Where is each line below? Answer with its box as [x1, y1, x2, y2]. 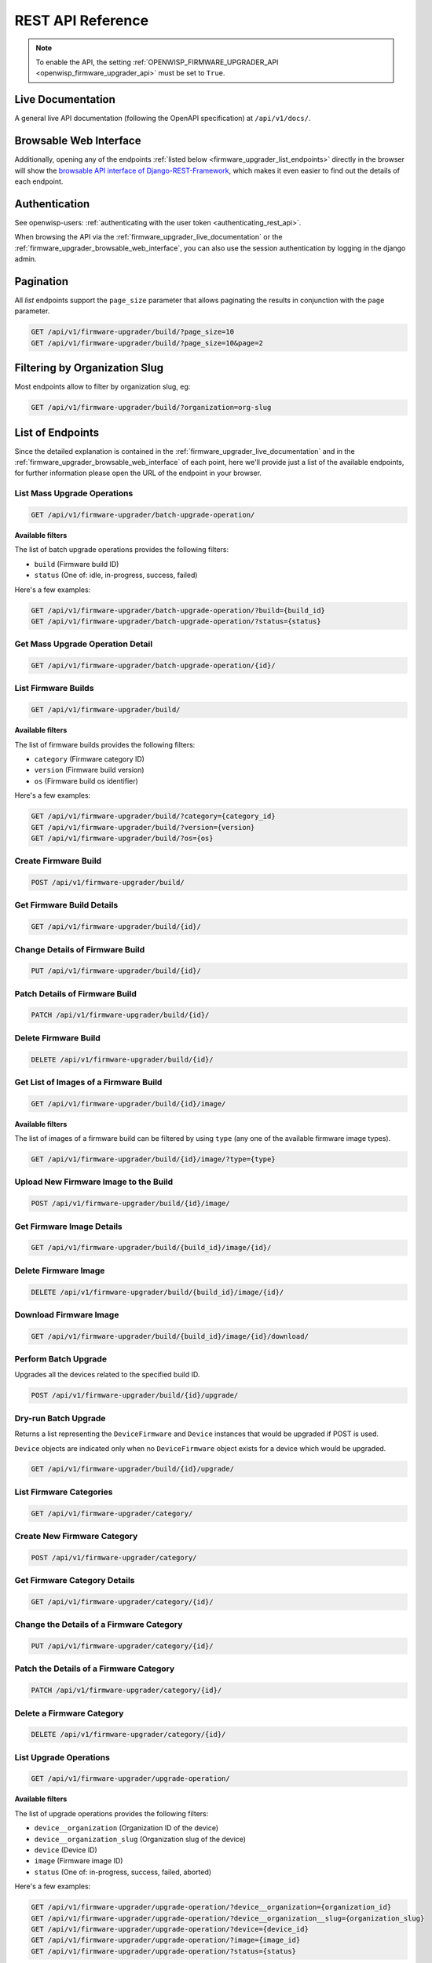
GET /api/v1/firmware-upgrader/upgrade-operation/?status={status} [31, 1947, 297, 1955]
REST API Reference [14, 12, 149, 29]
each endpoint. [14, 177, 64, 186]
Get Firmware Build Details [14, 900, 119, 911]
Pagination [14, 275, 69, 288]
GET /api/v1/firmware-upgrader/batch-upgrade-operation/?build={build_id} [31, 605, 326, 615]
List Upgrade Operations [14, 1752, 110, 1763]
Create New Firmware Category [14, 1530, 138, 1541]
